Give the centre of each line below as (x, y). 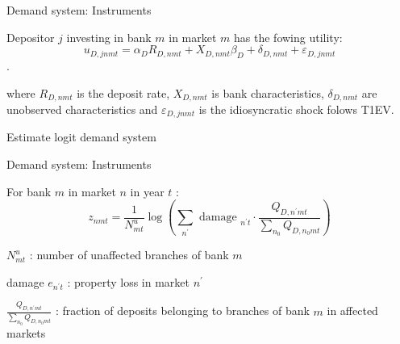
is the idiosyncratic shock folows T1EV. (296, 109)
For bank (29, 191)
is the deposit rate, (123, 92)
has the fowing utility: (288, 37)
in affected (352, 310)
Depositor (31, 37)
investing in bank (109, 37)
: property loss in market (129, 281)
